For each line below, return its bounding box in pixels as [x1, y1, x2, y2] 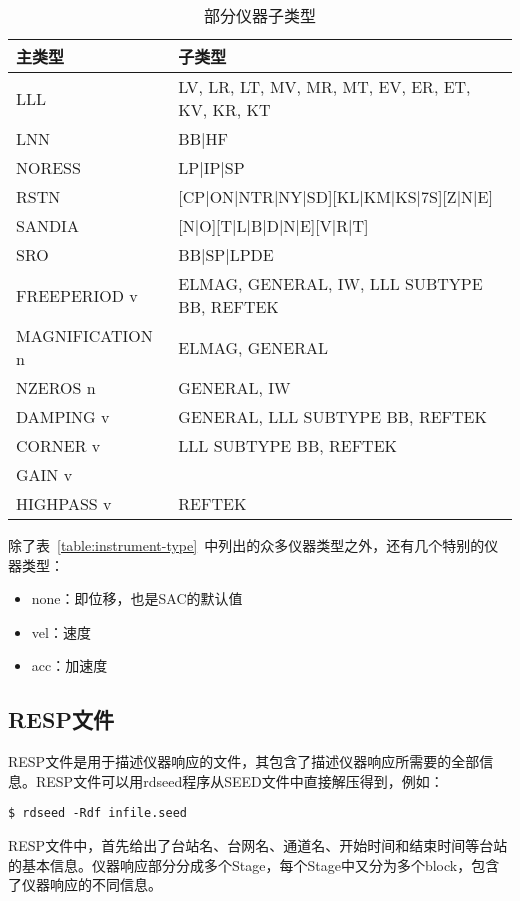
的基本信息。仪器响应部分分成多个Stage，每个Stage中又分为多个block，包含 [8, 854, 500, 875]
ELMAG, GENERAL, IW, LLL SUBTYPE [178, 272, 483, 295]
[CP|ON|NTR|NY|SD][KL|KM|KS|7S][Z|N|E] [178, 185, 493, 208]
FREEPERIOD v [16, 283, 138, 307]
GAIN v [16, 463, 73, 486]
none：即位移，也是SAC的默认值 [31, 588, 243, 609]
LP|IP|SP [178, 156, 245, 179]
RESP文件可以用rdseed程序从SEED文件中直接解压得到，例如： [35, 770, 444, 791]
